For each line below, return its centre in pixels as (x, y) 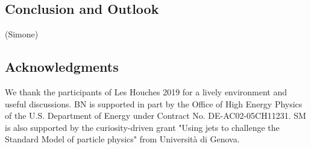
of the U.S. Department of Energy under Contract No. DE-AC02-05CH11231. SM (155, 116)
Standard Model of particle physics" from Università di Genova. (122, 139)
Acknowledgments (62, 67)
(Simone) (22, 34)
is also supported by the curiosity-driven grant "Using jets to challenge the (142, 127)
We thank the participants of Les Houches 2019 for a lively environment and (146, 92)
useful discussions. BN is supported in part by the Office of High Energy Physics (154, 103)
